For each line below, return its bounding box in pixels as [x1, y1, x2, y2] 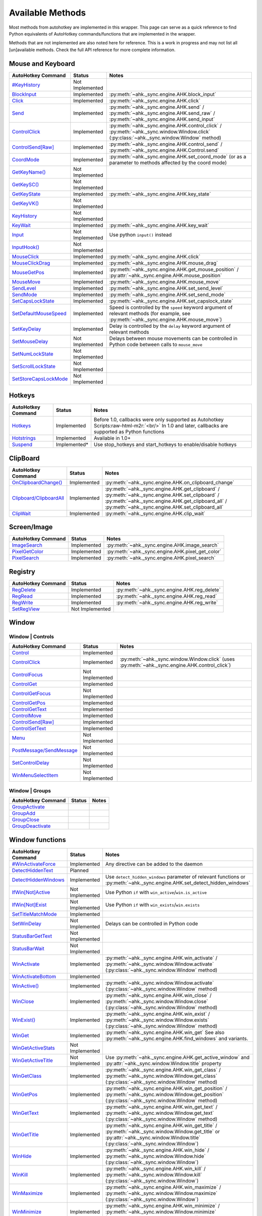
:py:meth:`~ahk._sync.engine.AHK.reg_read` [116, 592, 217, 599]
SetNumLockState [12, 350, 53, 357]
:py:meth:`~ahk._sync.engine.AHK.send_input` [109, 116, 215, 123]
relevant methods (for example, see [109, 310, 191, 317]
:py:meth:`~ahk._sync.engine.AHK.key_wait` [109, 222, 210, 229]
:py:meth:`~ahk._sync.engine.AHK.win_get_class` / [105, 1066, 221, 1073]
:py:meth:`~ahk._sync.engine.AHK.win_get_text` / [105, 1103, 218, 1110]
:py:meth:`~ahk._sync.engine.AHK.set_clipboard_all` [105, 503, 224, 510]
